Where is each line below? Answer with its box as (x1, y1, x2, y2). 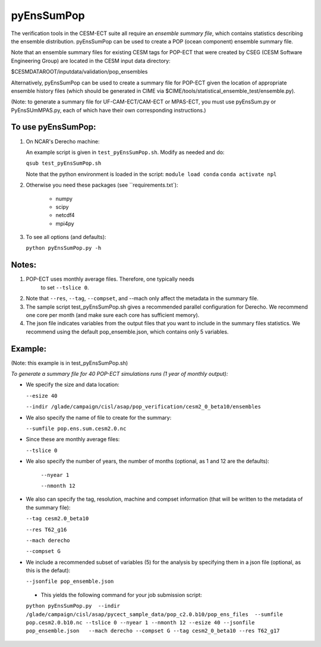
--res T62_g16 (26, 526, 67, 533)
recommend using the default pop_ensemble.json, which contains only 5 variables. (26, 328, 229, 335)
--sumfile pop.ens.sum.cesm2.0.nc (26, 425, 127, 432)
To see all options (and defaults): (26, 234, 106, 241)
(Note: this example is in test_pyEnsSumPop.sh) (11, 359, 128, 366)
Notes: (11, 260, 37, 270)
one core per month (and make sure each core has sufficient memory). (26, 311, 200, 318)
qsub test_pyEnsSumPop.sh (26, 160, 102, 167)
